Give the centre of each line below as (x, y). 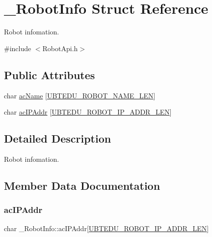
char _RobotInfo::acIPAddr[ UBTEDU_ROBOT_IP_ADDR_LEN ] (106, 228)
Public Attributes (50, 74)
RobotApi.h (60, 48)
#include (18, 48)
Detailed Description (58, 138)
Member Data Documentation (82, 185)
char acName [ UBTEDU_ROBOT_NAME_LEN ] (80, 95)
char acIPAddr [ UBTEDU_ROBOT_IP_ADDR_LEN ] (88, 112)
